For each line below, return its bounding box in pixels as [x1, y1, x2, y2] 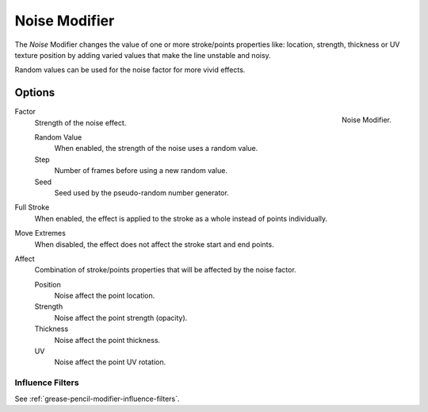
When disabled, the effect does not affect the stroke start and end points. [34, 239, 274, 249]
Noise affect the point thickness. [54, 335, 161, 345]
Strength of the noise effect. [34, 117, 127, 127]
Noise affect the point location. [54, 291, 155, 301]
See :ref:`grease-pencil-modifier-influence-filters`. [14, 394, 180, 403]
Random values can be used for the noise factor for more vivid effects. [14, 65, 246, 75]
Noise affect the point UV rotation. [54, 357, 166, 367]
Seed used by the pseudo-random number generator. [54, 187, 229, 198]
